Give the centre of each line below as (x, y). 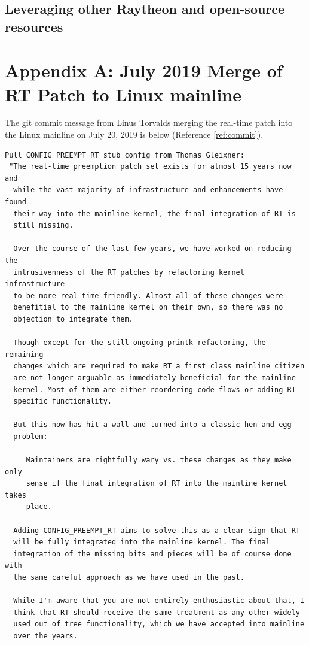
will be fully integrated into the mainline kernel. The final (142, 542)
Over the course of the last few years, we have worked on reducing (152, 249)
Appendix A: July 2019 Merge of (144, 70)
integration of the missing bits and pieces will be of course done (152, 554)
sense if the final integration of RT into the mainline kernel (157, 484)
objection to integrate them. (73, 319)
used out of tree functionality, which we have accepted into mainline (159, 624)
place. (39, 507)
